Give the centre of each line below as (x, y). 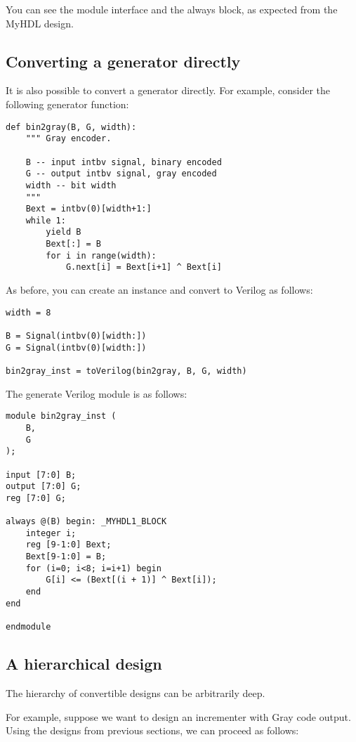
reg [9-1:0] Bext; (68, 545)
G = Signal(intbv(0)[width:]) (76, 347)
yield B (64, 232)
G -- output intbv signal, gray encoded (121, 174)
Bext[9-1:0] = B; (66, 557)
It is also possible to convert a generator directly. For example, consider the (168, 90)
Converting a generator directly (123, 61)
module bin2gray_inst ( (61, 416)
